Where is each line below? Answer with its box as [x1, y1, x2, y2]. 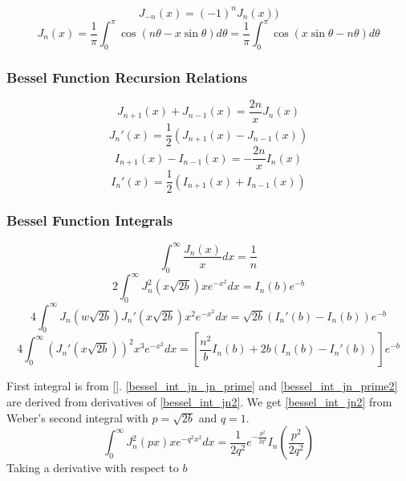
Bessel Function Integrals [6, 210, 173, 230]
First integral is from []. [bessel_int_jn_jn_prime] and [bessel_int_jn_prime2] [6, 377, 398, 394]
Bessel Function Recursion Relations [6, 67, 248, 87]
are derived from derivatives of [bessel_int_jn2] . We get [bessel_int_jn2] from [6, 393, 392, 410]
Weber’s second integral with [6, 409, 148, 426]
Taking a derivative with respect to [6, 459, 179, 476]
